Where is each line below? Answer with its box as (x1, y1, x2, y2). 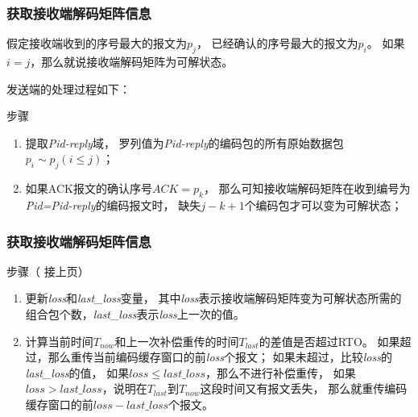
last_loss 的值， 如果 (25, 364, 130, 381)
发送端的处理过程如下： (6, 80, 130, 97)
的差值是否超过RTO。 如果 (259, 332, 400, 349)
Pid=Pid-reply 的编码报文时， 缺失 (25, 196, 201, 213)
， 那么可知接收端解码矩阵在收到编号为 (203, 180, 411, 197)
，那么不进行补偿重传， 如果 (205, 364, 356, 381)
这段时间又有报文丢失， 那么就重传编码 (200, 380, 408, 397)
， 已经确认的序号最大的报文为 (196, 35, 358, 52)
